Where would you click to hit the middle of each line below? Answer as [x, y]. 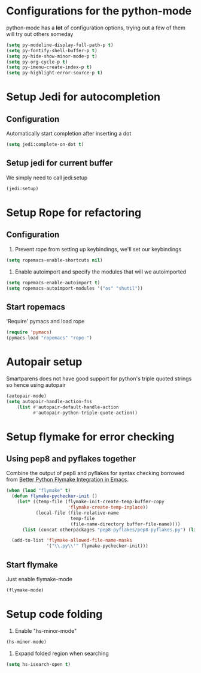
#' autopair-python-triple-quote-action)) [85, 413]
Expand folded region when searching [62, 653]
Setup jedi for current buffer [60, 163]
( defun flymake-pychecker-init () [54, 496]
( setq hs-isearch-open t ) [38, 664]
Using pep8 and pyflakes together [71, 459]
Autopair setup [44, 362]
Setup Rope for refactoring [74, 213]
